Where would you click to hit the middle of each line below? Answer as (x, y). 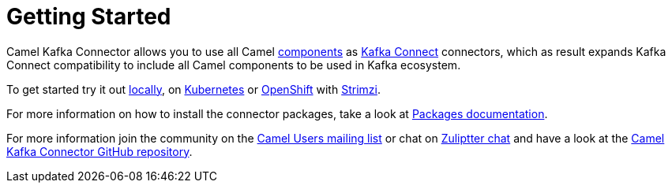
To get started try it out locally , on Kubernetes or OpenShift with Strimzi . (193, 89)
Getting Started (89, 17)
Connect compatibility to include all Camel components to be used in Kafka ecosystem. (234, 65)
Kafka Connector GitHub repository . (99, 151)
